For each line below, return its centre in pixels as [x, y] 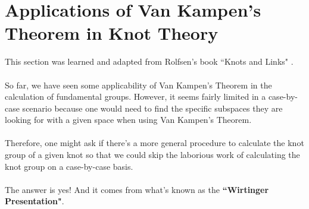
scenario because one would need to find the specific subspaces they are [152, 108]
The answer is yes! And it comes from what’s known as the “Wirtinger [137, 189]
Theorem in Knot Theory [112, 33]
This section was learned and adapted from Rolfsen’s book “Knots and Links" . [149, 61]
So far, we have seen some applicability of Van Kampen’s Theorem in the [138, 85]
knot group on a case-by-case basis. [69, 166]
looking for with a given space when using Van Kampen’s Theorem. [128, 120]
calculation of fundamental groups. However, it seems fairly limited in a [135, 96]
